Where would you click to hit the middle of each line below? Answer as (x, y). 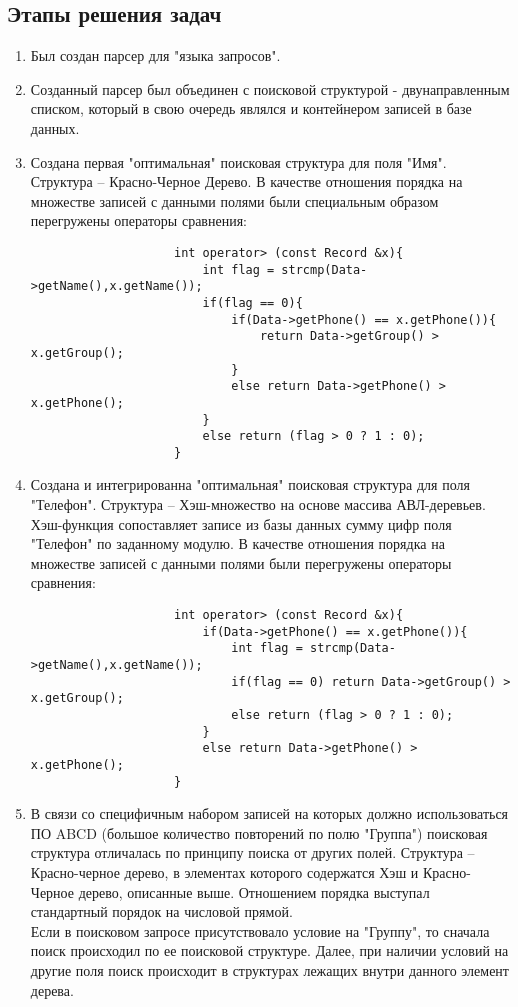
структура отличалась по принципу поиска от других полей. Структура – (252, 852)
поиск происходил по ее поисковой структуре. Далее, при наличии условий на (269, 950)
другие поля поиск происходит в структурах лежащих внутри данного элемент (269, 970)
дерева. (52, 989)
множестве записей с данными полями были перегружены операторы (241, 562)
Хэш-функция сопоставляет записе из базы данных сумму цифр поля (241, 523)
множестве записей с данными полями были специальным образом (234, 200)
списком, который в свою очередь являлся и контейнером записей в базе (251, 108)
